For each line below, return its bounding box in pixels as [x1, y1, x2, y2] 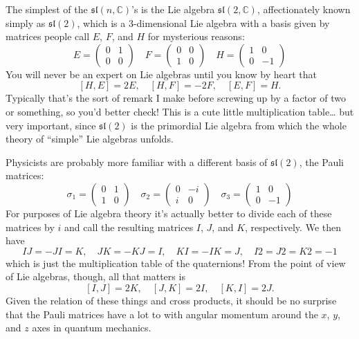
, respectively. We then [245, 219, 341, 234]
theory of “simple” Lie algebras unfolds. [6, 131, 174, 146]
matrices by [6, 219, 55, 234]
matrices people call [6, 29, 90, 44]
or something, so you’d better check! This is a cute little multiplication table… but [6, 104, 354, 118]
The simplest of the [6, 2, 88, 16]
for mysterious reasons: [147, 29, 245, 44]
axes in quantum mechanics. [32, 320, 151, 335]
